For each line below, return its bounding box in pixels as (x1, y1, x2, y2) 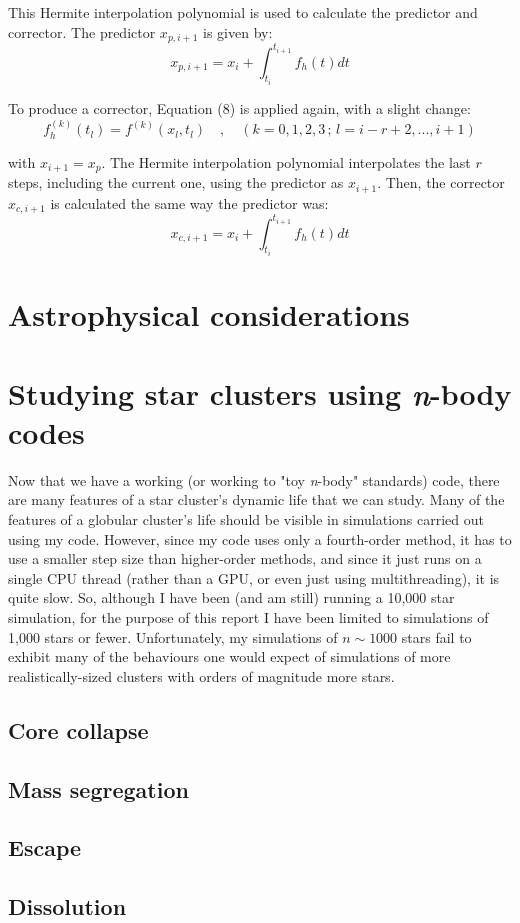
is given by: (203, 21, 273, 42)
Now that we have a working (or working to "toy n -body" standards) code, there (8, 469, 500, 490)
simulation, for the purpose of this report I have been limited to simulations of (8, 606, 489, 627)
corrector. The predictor (8, 21, 156, 42)
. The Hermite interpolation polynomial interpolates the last (101, 151, 471, 172)
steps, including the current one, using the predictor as (8, 172, 344, 193)
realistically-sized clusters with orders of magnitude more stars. (8, 665, 395, 686)
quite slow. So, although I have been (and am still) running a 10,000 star (8, 587, 455, 608)
